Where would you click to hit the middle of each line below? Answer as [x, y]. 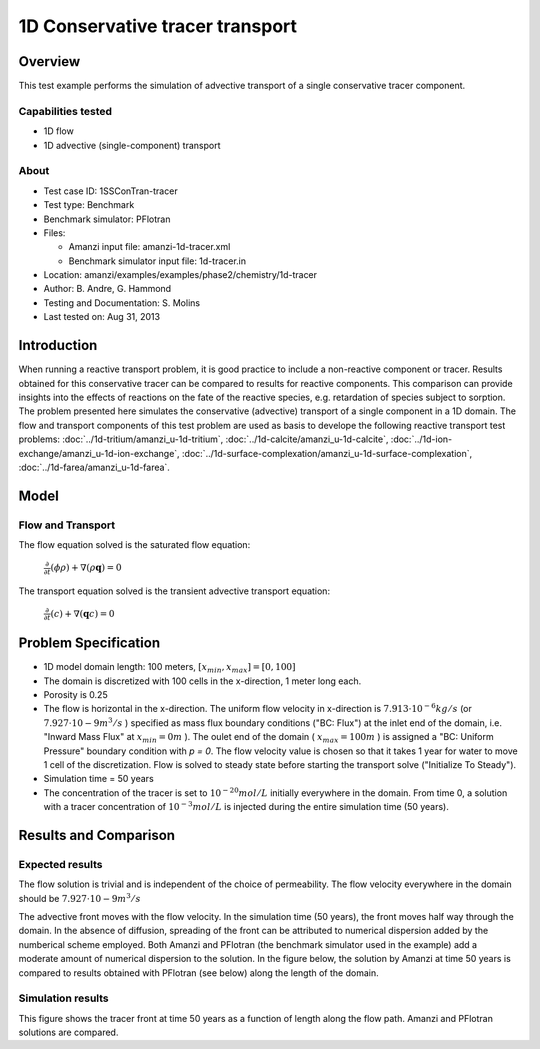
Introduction [58, 345]
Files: [54, 232]
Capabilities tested [65, 111]
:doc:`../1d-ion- [421, 439]
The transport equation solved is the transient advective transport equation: [174, 591]
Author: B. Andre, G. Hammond [107, 289]
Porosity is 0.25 [76, 694]
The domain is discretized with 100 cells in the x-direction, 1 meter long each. [202, 681]
